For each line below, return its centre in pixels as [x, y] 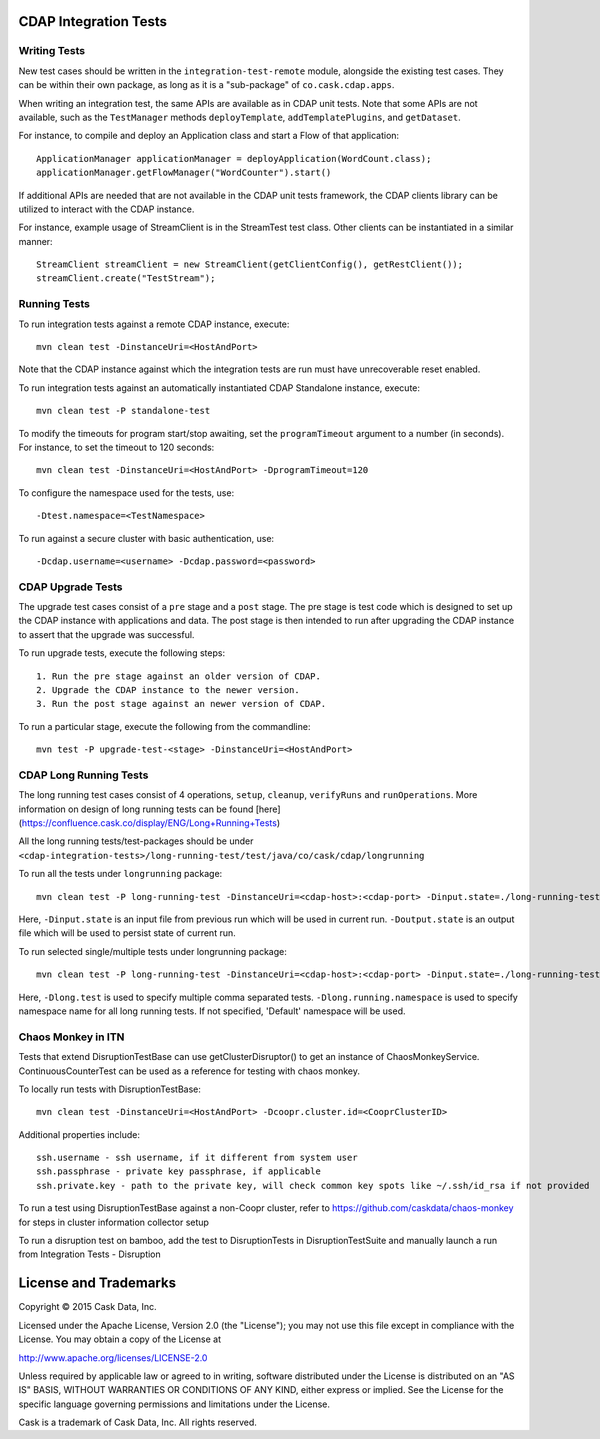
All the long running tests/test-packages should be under [136, 841]
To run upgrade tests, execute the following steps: [121, 653]
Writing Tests [51, 51]
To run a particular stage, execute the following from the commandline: [164, 726]
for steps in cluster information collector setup [114, 1222]
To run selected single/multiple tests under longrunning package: [152, 951]
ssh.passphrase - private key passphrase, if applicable [179, 1171]
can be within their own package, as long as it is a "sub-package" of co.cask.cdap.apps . [206, 85]
